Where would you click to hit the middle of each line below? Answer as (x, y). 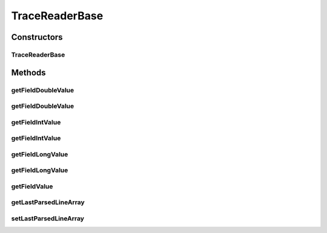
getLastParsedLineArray (48, 202)
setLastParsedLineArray (48, 219)
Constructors (37, 37)
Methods (28, 72)
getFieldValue (32, 186)
